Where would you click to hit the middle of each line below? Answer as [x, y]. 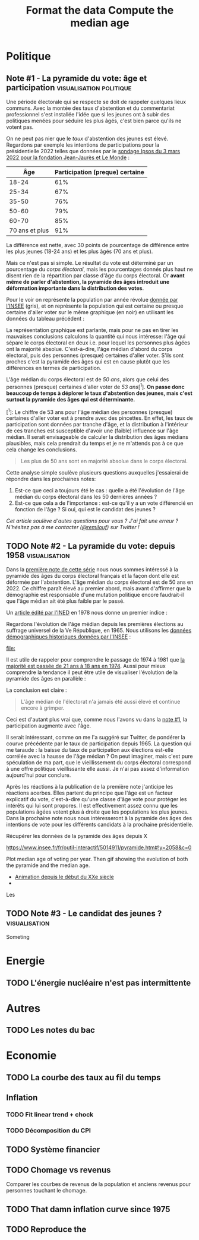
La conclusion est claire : [37, 690]
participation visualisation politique [69, 88]
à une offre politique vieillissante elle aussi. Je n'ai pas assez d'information [97, 769]
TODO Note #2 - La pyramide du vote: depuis [91, 546]
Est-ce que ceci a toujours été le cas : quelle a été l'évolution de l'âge [100, 491]
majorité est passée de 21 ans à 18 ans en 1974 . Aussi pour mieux [86, 666]
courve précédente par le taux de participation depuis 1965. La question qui [99, 744]
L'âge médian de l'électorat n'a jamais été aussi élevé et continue [100, 702]
